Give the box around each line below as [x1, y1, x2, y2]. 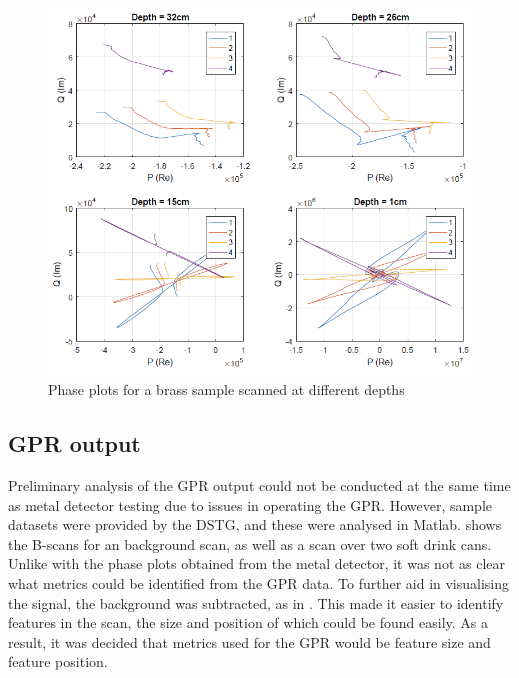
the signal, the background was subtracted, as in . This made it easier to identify [8, 592, 504, 613]
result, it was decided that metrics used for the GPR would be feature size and [8, 631, 491, 652]
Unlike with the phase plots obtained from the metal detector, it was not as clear [8, 553, 505, 574]
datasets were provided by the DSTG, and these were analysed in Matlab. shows [8, 514, 502, 535]
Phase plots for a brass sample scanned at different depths [48, 379, 405, 400]
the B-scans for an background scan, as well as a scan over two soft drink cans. [8, 533, 492, 554]
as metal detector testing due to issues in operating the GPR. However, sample [8, 494, 493, 515]
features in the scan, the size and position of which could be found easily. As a [8, 612, 489, 633]
